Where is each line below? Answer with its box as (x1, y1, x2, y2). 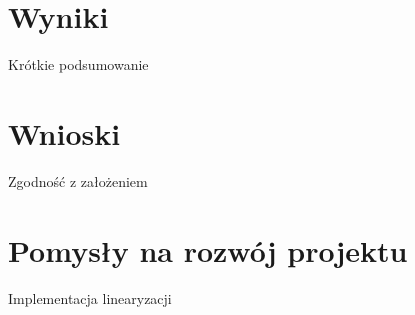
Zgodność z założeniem (8, 170, 148, 191)
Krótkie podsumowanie (8, 54, 149, 75)
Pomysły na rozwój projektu (8, 229, 408, 270)
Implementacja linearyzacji (8, 287, 172, 308)
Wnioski (8, 112, 121, 153)
